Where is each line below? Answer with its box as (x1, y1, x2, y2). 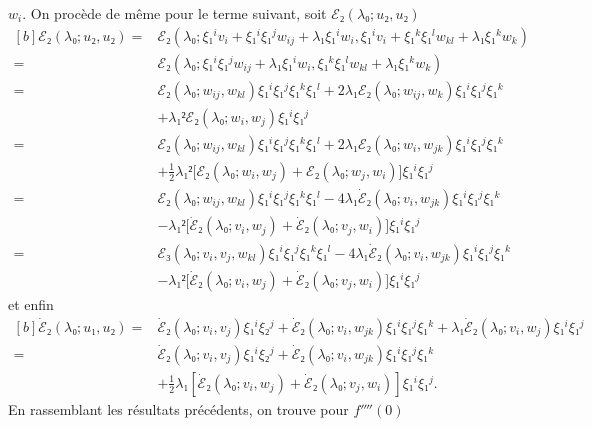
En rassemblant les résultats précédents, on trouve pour (8, 398, 349, 419)
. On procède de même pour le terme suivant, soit (22, 3, 327, 23)
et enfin (8, 293, 54, 314)
